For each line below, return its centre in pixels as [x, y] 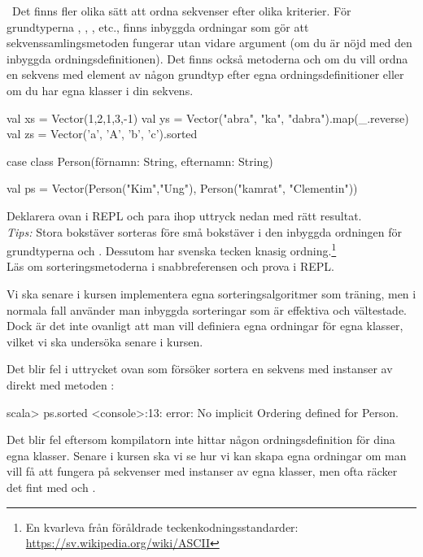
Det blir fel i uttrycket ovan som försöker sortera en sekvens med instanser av [200, 369]
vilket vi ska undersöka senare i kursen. [105, 341]
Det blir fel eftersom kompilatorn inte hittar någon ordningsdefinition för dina [201, 440]
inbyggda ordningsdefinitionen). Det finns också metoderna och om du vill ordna [207, 58]
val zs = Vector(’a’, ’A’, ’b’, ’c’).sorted [102, 134]
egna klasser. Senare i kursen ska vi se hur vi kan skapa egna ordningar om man [207, 455]
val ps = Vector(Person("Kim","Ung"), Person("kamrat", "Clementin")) [182, 188]
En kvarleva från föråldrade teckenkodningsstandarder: [162, 527]
